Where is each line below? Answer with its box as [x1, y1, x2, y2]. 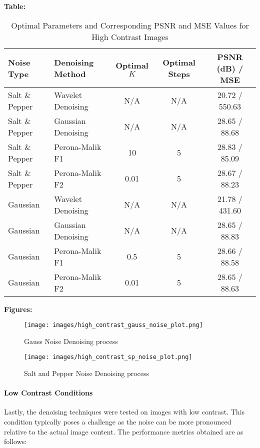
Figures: [4, 303, 32, 314]
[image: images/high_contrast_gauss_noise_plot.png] [24, 321, 203, 329]
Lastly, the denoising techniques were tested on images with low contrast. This [4, 406, 245, 417]
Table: [4, 1, 25, 11]
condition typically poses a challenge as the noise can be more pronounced [4, 416, 231, 427]
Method [54, 68, 86, 80]
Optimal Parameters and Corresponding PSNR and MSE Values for [11, 19, 249, 31]
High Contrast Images [91, 30, 168, 42]
